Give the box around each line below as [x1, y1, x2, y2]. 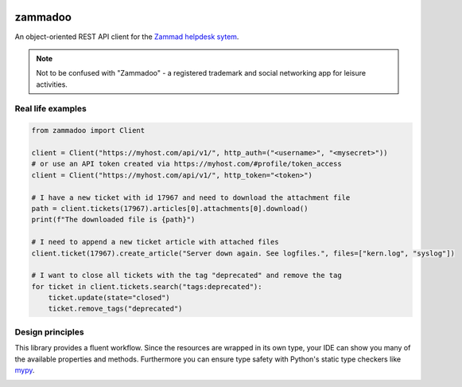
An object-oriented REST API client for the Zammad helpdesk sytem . [14, 32, 239, 41]
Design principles [14, 326, 84, 338]
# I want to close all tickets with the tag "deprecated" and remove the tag [31, 271, 342, 280]
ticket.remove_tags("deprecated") [48, 304, 183, 314]
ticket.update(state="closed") [48, 293, 170, 303]
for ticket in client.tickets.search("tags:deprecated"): [31, 282, 262, 291]
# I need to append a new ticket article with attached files [31, 237, 279, 247]
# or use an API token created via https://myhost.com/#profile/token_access [31, 159, 342, 169]
